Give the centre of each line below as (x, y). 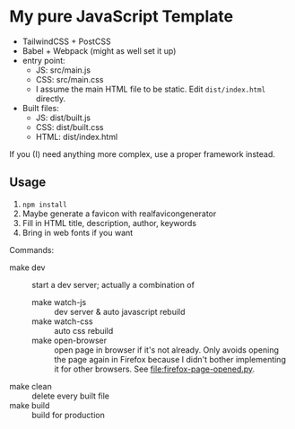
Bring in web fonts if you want (78, 232)
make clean (30, 386)
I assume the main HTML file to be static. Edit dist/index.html (151, 89)
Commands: (32, 250)
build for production (69, 415)
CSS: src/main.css (69, 79)
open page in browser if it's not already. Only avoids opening (167, 350)
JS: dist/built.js (63, 118)
